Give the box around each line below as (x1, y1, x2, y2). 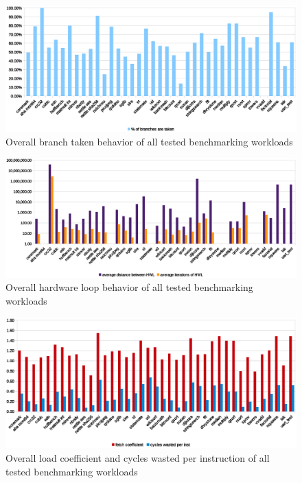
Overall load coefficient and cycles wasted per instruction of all (5, 451, 270, 464)
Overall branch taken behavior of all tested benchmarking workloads (5, 134, 293, 148)
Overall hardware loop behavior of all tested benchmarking (5, 280, 253, 294)
